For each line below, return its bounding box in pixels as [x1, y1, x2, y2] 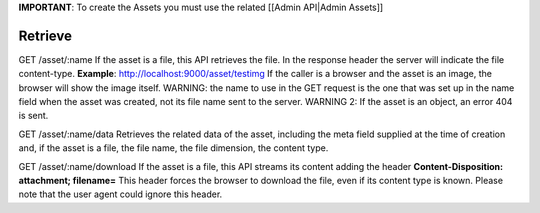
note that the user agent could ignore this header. [18, 188, 223, 200]
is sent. [18, 110, 49, 122]
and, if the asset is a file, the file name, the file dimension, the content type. [18, 142, 329, 154]
